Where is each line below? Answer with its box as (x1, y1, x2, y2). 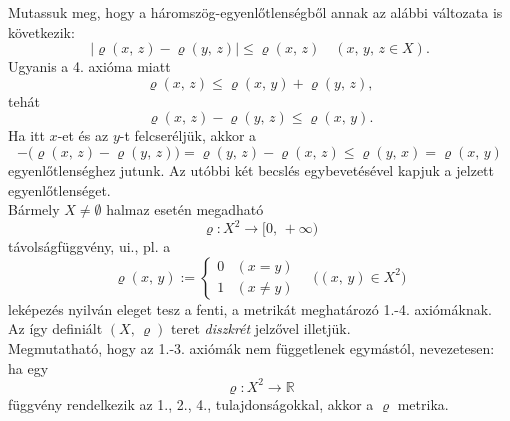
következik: (8, 21, 75, 42)
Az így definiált (8, 318, 103, 339)
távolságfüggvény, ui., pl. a (8, 236, 171, 257)
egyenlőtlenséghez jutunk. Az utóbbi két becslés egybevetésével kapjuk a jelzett (8, 159, 494, 180)
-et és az (57, 125, 109, 146)
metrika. (397, 393, 449, 414)
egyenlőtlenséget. (8, 179, 111, 200)
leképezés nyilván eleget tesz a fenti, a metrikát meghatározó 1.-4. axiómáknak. (8, 298, 492, 319)
